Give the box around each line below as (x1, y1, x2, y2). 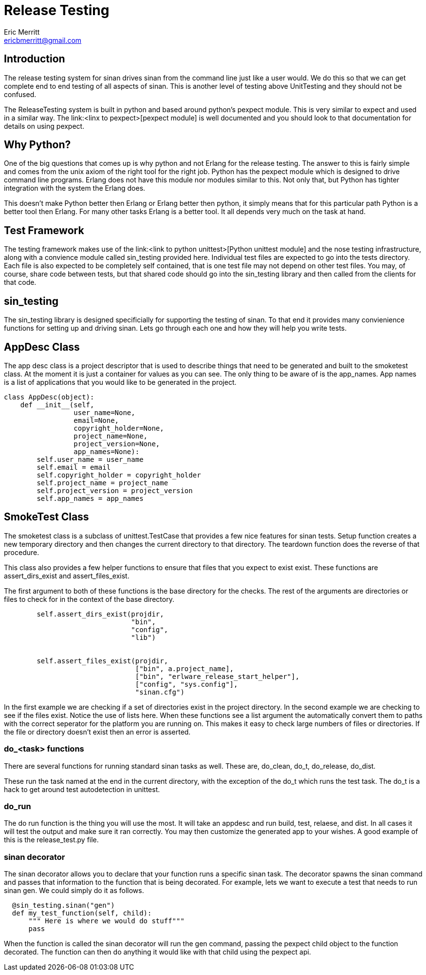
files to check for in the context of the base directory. (4, 595, 174, 603)
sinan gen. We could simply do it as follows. (4, 886, 144, 895)
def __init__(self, (20, 400, 94, 409)
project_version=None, (74, 439, 160, 448)
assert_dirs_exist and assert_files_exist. (4, 571, 130, 580)
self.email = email (37, 463, 111, 471)
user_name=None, (74, 408, 135, 417)
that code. (4, 278, 37, 287)
